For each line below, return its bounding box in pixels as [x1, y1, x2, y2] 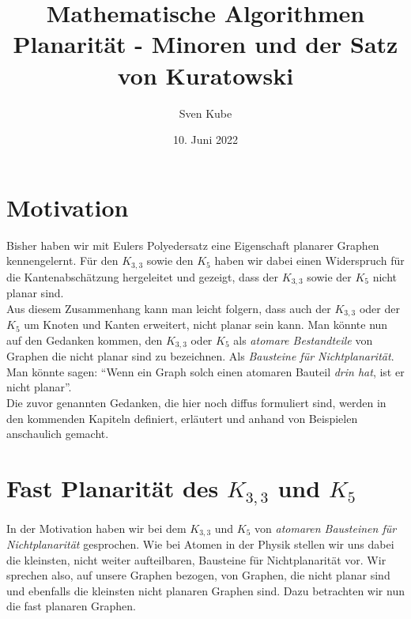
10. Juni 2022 [173, 131, 238, 148]
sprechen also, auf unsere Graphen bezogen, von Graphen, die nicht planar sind [6, 567, 390, 583]
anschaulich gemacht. [6, 425, 109, 442]
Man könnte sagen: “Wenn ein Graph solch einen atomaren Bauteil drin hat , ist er [6, 363, 405, 379]
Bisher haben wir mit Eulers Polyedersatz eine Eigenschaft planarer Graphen [6, 236, 379, 253]
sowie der [307, 268, 352, 285]
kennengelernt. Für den [6, 252, 119, 269]
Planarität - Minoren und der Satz [13, 28, 398, 60]
